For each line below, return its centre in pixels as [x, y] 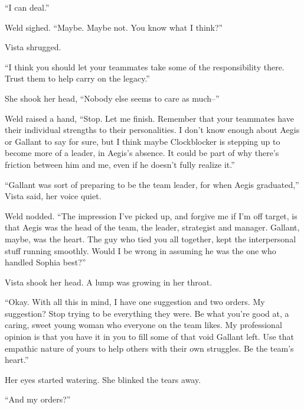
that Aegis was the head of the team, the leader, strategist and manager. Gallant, [152, 227]
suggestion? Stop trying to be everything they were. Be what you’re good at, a [147, 313]
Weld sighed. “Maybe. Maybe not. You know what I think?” [114, 27]
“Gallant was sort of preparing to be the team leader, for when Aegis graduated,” [152, 184]
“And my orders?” [38, 399]
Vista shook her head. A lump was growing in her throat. [109, 282]
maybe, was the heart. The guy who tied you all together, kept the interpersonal [151, 238]
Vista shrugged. [33, 47]
